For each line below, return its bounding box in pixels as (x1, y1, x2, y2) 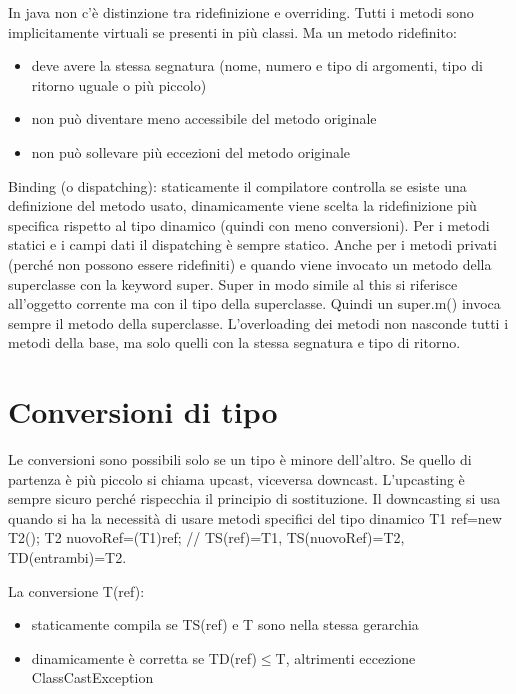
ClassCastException (31, 667, 154, 688)
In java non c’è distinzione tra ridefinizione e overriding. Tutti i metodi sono (8, 2, 474, 22)
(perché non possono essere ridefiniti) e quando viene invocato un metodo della (8, 253, 492, 274)
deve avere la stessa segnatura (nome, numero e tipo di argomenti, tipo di (31, 55, 483, 76)
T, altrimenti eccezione (275, 647, 416, 668)
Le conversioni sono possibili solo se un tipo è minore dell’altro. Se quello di (8, 449, 472, 470)
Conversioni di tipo (8, 391, 278, 432)
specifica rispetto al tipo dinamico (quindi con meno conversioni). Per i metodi (8, 214, 490, 235)
